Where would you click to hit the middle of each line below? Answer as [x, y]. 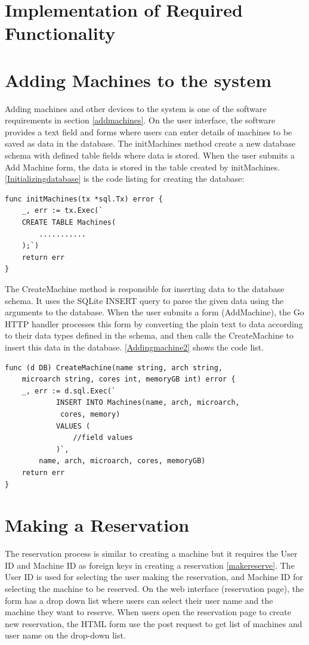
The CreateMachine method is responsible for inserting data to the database [145, 289]
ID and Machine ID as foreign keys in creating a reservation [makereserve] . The [150, 565]
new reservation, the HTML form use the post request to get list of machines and [154, 623]
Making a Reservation [97, 525]
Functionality [60, 33]
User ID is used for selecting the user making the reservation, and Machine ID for [154, 577]
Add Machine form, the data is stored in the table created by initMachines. [143, 167]
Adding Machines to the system [138, 80]
